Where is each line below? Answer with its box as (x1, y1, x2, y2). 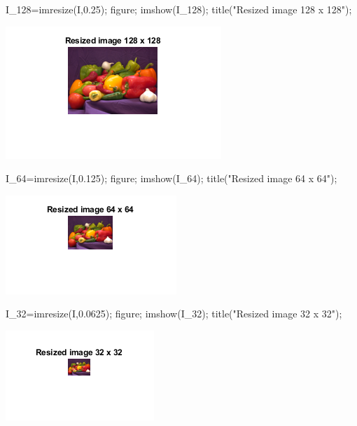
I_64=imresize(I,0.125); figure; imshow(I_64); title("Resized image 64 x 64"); (6, 171, 337, 186)
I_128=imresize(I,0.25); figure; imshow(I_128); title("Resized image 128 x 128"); (6, 2, 352, 16)
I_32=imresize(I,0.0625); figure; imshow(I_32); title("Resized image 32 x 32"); (6, 306, 342, 321)
